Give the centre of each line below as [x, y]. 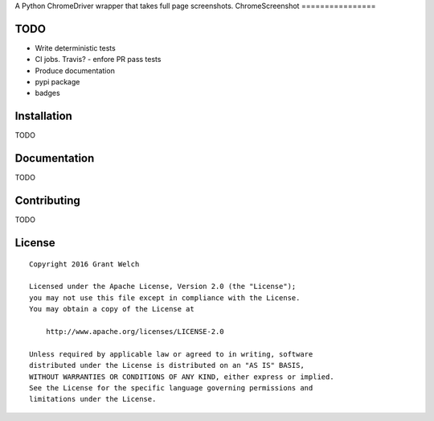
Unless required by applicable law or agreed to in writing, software [171, 354]
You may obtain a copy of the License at [112, 309]
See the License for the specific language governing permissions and [171, 388]
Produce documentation [75, 70]
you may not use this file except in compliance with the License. [165, 297]
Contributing [47, 201]
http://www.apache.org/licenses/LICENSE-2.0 [135, 331]
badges [47, 93]
